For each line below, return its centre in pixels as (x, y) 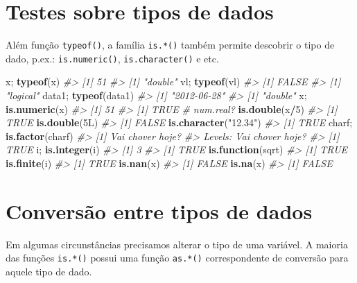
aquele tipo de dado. (49, 271)
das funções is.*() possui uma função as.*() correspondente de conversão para (177, 258)
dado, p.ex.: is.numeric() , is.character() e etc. (112, 58)
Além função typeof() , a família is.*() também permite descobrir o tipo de (170, 45)
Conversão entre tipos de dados (159, 211)
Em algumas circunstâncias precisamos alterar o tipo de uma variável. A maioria (177, 244)
